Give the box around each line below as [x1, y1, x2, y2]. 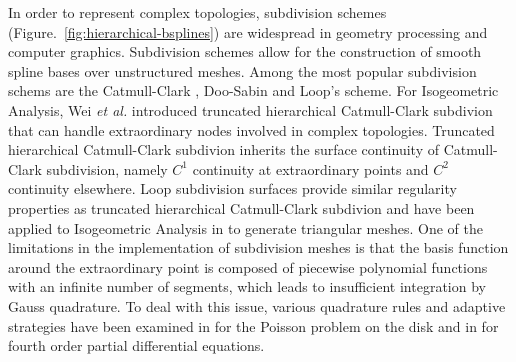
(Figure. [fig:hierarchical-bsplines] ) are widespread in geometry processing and [8, 21, 488, 42]
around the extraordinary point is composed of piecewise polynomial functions [8, 256, 488, 277]
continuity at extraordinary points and [192, 158, 429, 179]
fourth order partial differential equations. [8, 335, 265, 356]
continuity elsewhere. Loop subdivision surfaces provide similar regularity [8, 178, 457, 199]
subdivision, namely [46, 158, 168, 179]
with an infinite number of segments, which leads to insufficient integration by [8, 276, 486, 297]
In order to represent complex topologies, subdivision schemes [8, 2, 387, 22]
